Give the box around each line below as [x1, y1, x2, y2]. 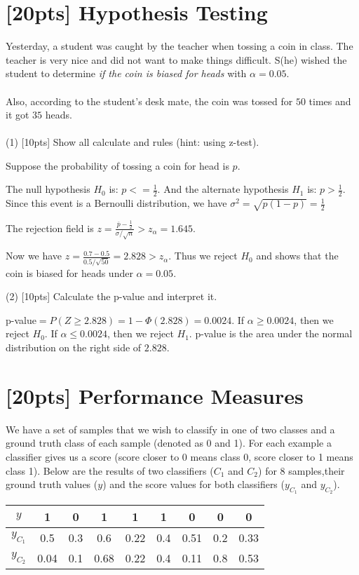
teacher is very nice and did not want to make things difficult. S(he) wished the [6, 52, 347, 67]
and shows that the [256, 248, 339, 263]
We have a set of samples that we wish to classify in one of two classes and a [6, 421, 335, 436]
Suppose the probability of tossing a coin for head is [6, 158, 229, 172]
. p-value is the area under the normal [189, 326, 353, 341]
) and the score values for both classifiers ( [102, 477, 285, 492]
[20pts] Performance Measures [6, 381, 304, 410]
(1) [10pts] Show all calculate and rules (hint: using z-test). [6, 135, 259, 149]
